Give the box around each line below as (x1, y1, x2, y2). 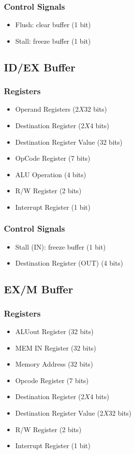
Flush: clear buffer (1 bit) (15, 19, 91, 30)
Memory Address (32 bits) (15, 359, 93, 369)
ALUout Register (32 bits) (15, 326, 94, 336)
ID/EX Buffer (4, 59, 75, 74)
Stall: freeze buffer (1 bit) (15, 35, 91, 46)
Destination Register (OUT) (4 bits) (15, 258, 123, 268)
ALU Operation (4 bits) (15, 169, 86, 179)
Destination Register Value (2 (15, 407, 104, 418)
